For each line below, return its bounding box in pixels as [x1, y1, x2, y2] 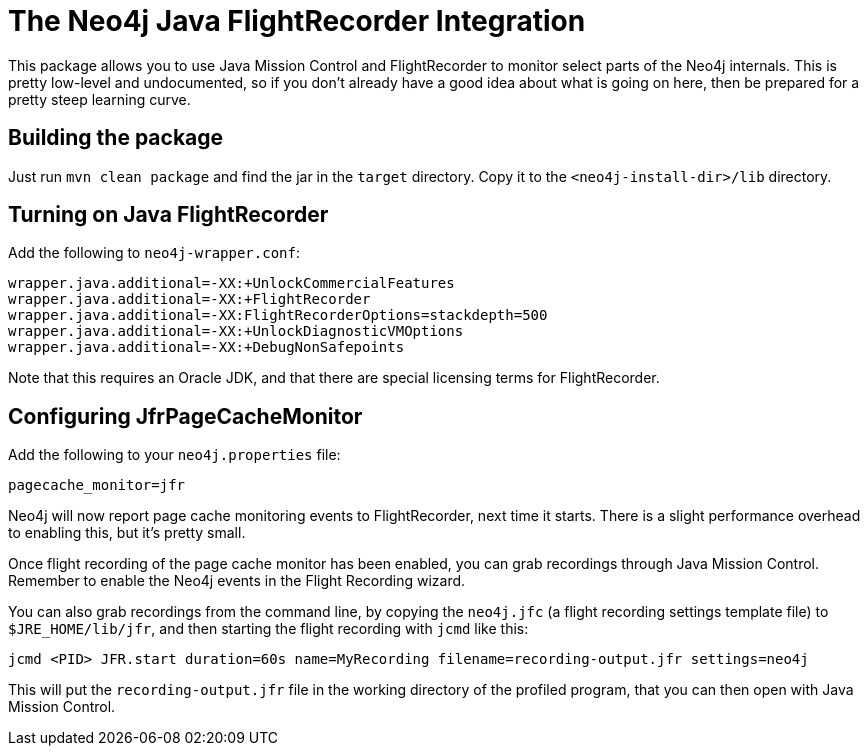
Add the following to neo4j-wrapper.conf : [8, 244, 300, 262]
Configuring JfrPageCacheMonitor [8, 403, 363, 429]
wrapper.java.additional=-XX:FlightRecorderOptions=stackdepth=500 [8, 307, 548, 324]
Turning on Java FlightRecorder [8, 202, 329, 228]
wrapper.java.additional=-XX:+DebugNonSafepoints [8, 339, 405, 356]
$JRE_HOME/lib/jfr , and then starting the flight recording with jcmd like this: [8, 620, 529, 638]
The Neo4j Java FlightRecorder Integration [8, 4, 586, 38]
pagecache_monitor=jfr [8, 477, 186, 494]
